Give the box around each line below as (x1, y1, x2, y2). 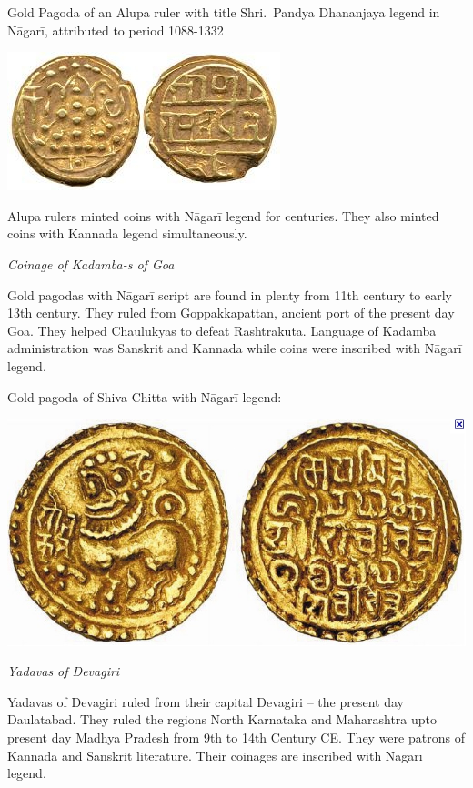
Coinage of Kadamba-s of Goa (7, 254, 175, 273)
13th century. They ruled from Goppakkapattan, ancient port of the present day (7, 303, 455, 322)
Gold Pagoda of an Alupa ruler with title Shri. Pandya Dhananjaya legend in (7, 3, 440, 21)
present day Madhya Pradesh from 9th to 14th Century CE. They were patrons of (7, 728, 465, 747)
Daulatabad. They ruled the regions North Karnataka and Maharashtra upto (7, 710, 437, 729)
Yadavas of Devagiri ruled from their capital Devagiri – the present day (7, 692, 404, 711)
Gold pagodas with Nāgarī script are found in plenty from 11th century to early (7, 285, 452, 304)
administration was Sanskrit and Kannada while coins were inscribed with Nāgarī (7, 338, 462, 358)
